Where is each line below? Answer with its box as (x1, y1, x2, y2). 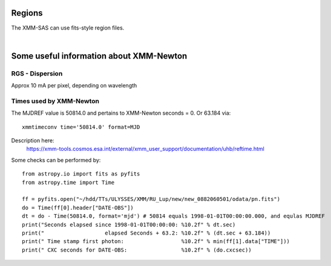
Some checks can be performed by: (11, 156, 101, 163)
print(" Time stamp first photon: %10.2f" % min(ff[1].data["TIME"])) (22, 238, 290, 245)
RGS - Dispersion (11, 69, 63, 78)
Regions (11, 8, 43, 18)
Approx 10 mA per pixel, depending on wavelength (11, 82, 137, 89)
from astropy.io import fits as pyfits (22, 171, 140, 177)
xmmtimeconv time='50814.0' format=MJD (22, 124, 140, 130)
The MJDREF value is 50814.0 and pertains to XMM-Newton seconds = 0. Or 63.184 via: (11, 109, 231, 117)
